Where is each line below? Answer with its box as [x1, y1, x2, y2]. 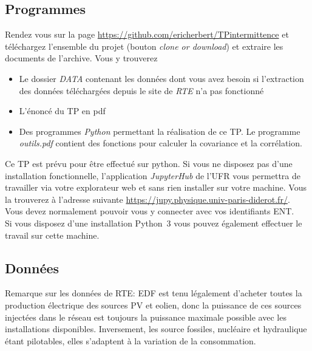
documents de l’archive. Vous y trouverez [5, 52, 158, 64]
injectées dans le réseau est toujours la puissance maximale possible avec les [5, 310, 287, 323]
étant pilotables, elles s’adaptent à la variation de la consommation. [5, 334, 256, 347]
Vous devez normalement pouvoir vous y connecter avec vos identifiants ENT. [5, 205, 294, 217]
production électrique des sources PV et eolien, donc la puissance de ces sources [5, 298, 302, 311]
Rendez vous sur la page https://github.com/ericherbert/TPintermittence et [5, 28, 289, 41]
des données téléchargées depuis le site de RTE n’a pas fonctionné [19, 84, 264, 97]
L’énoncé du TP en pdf [19, 104, 106, 117]
